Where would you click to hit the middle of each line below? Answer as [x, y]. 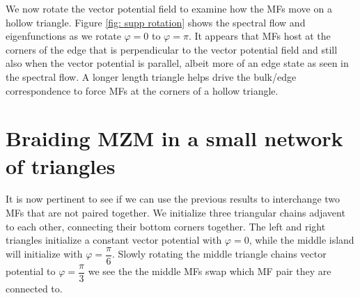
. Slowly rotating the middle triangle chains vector [219, 254]
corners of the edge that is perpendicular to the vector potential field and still [172, 49]
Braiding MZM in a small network [174, 138]
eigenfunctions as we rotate [63, 36]
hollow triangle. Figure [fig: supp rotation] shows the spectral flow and [156, 22]
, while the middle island [302, 240]
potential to [31, 271]
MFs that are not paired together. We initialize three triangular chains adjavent [175, 213]
